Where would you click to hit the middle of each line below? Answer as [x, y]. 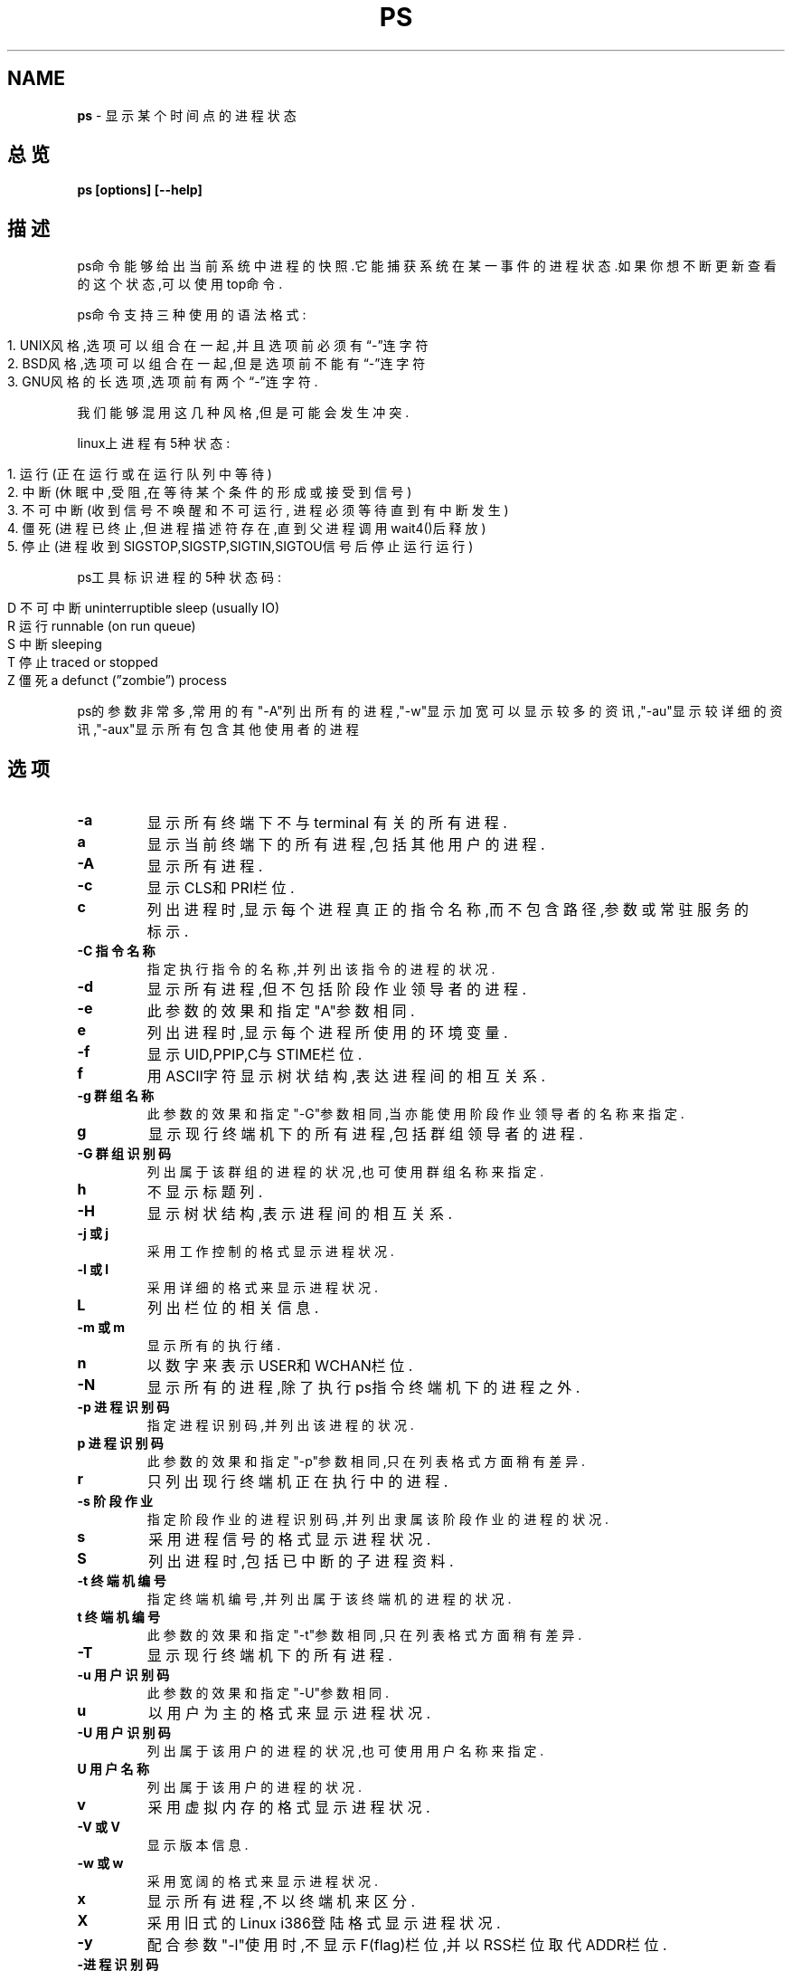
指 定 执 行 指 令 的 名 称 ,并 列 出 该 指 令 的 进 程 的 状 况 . [321, 969]
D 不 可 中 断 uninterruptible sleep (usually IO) [144, 608]
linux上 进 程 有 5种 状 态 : [154, 443]
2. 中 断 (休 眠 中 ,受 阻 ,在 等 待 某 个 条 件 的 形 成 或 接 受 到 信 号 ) [210, 492]
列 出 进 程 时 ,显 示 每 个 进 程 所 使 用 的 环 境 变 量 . [327, 1033]
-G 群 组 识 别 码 [124, 1154]
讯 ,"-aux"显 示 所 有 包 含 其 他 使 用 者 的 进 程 [218, 729]
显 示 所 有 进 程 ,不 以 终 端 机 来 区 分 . [281, 1902]
